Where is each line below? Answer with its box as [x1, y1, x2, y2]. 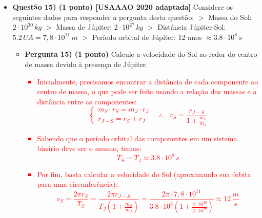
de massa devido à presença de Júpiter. [25, 58, 148, 69]
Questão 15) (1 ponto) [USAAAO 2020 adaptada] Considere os [12, 2, 233, 12]
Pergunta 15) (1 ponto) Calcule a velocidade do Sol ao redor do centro [25, 49, 257, 59]
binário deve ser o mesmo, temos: [37, 143, 142, 154]
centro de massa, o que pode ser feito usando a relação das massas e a [37, 86, 257, 97]
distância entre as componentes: [37, 96, 137, 106]
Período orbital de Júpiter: [92, 31, 176, 42]
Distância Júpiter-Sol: [157, 21, 226, 32]
